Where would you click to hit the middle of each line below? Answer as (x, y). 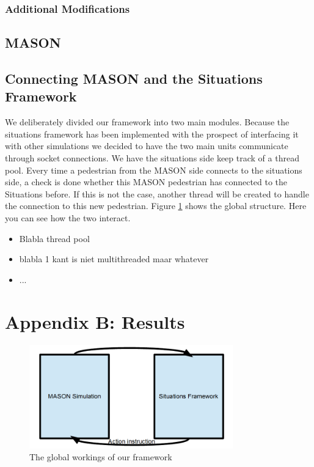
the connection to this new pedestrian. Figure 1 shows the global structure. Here (156, 206)
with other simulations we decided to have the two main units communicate (147, 146)
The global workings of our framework (101, 457)
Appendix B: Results (95, 321)
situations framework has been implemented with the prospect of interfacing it (152, 134)
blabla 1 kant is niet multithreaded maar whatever (114, 259)
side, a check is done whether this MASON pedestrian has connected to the (146, 182)
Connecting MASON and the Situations (134, 79)
